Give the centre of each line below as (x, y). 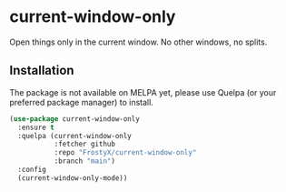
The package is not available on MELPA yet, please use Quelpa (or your (143, 92)
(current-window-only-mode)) (73, 178)
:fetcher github (85, 144)
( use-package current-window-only (75, 119)
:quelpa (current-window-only (74, 136)
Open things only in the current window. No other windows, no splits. (138, 42)
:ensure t (36, 127)
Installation (42, 71)
